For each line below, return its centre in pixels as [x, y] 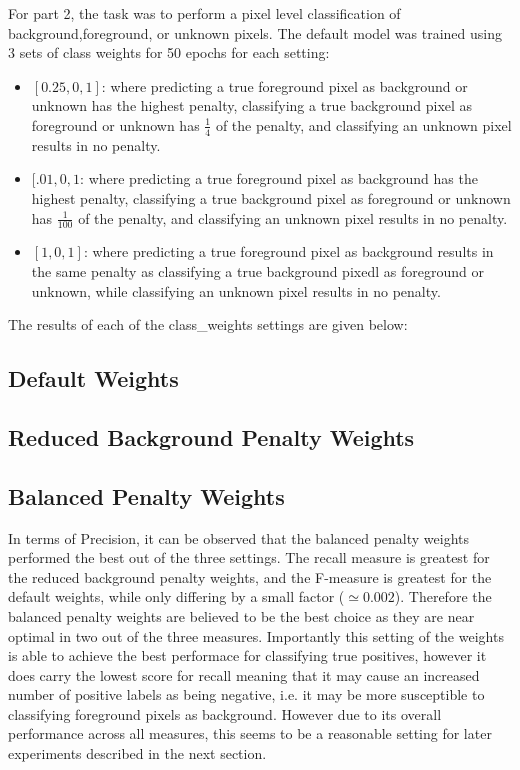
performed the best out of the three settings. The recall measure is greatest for [249, 557]
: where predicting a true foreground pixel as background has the [279, 178]
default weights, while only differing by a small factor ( [176, 596]
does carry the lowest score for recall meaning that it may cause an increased [244, 674]
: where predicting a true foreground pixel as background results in [288, 251]
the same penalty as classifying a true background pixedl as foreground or [257, 271]
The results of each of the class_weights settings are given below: [208, 324]
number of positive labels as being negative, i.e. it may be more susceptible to [246, 694]
